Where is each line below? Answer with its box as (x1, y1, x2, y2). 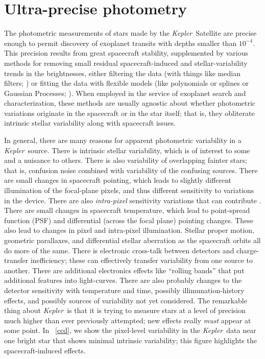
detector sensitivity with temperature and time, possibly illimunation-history (4, 284, 245, 295)
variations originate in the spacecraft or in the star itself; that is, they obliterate (4, 107, 255, 118)
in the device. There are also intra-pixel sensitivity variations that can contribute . (4, 195, 261, 205)
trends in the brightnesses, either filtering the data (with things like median (4, 67, 240, 78)
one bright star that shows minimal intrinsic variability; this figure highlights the (4, 334, 257, 345)
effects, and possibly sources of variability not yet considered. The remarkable (4, 295, 247, 305)
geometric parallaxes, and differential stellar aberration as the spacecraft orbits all (4, 235, 261, 245)
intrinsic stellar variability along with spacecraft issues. (4, 117, 176, 128)
